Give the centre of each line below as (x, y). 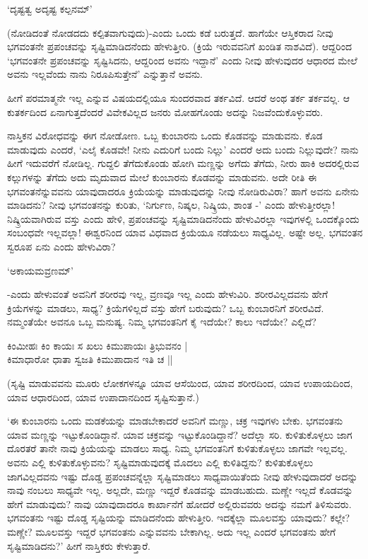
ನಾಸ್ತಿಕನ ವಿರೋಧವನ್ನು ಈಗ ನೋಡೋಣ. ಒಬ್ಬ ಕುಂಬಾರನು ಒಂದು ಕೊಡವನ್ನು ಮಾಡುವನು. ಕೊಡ (165, 136)
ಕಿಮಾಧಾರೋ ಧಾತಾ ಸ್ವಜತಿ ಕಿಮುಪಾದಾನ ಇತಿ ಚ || (90, 359)
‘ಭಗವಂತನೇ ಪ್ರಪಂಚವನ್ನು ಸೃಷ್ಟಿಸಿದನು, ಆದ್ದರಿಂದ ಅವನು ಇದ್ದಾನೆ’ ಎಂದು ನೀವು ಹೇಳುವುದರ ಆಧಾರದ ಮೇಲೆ (182, 60)
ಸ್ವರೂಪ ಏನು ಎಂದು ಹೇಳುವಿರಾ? (61, 246)
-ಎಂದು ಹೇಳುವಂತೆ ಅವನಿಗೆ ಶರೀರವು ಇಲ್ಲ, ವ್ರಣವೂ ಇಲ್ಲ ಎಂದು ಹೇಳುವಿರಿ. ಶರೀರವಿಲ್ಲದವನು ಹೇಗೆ (168, 294)
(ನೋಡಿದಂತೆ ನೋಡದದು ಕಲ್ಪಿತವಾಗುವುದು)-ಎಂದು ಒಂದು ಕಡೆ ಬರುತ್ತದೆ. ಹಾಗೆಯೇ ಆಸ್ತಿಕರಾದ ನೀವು (170, 32)
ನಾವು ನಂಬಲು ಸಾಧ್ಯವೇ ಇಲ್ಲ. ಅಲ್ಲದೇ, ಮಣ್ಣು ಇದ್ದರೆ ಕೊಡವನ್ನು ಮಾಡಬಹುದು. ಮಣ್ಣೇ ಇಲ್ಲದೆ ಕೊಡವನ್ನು (180, 490)
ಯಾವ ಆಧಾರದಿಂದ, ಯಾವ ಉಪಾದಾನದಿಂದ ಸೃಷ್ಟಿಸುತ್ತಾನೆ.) (103, 397)
